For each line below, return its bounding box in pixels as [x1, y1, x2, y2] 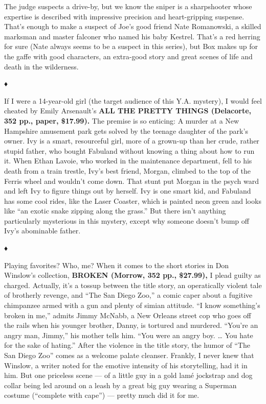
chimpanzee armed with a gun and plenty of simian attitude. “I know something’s [4, 300, 260, 311]
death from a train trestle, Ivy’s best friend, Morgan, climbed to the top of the [4, 165, 251, 176]
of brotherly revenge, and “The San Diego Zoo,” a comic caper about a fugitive [4, 290, 253, 300]
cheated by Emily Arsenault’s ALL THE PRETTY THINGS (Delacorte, [4, 105, 252, 116]
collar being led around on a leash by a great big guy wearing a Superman [4, 379, 237, 390]
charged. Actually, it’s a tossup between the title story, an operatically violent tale [4, 279, 262, 290]
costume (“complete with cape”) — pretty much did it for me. [4, 390, 199, 400]
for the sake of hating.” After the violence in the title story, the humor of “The [4, 340, 250, 350]
